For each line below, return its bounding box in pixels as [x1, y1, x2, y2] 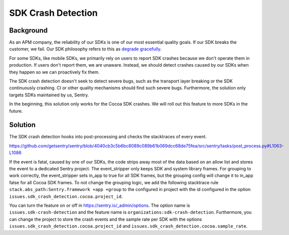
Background [9, 26, 48, 35]
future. [9, 108, 23, 114]
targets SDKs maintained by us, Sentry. [9, 92, 89, 98]
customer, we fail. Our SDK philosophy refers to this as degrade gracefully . [9, 46, 162, 52]
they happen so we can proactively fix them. [9, 69, 100, 75]
